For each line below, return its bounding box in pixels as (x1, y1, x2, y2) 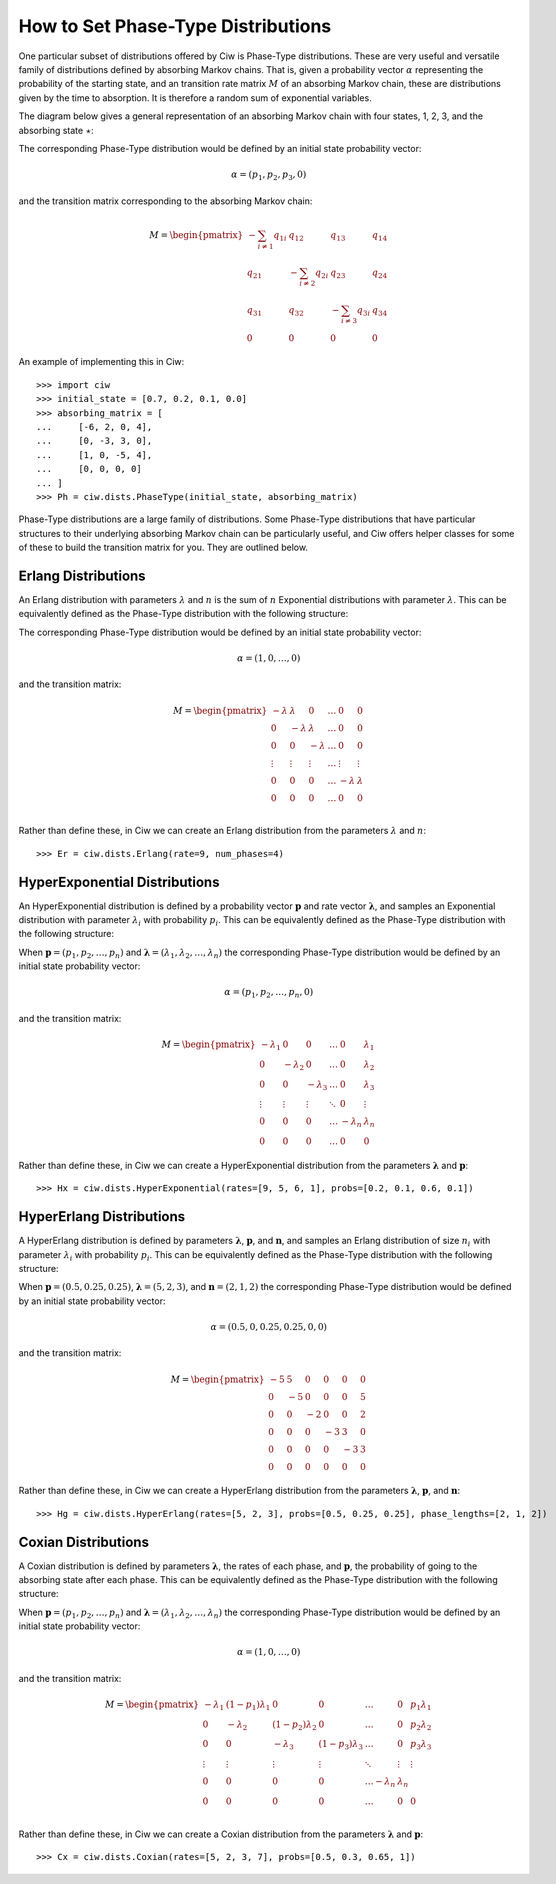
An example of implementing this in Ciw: (18, 356, 185, 368)
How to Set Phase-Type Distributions (18, 15, 332, 37)
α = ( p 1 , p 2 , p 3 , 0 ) (231, 169, 307, 182)
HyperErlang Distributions (18, 1208, 186, 1225)
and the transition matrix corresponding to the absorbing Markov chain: (18, 195, 313, 207)
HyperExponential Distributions (18, 873, 220, 890)
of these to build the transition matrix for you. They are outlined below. (18, 541, 309, 554)
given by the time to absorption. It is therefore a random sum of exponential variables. (18, 91, 372, 104)
